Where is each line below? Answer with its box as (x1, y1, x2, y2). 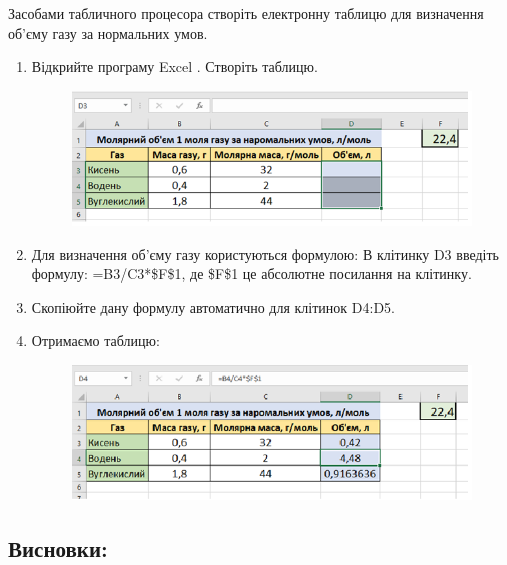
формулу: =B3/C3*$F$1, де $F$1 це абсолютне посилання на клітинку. (31, 263, 472, 284)
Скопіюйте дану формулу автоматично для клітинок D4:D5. (31, 296, 395, 317)
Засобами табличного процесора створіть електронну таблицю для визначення (8, 3, 484, 23)
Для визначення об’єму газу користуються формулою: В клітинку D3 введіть (31, 243, 499, 264)
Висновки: (8, 532, 108, 563)
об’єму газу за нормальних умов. (8, 22, 208, 43)
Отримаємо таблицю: (31, 330, 160, 351)
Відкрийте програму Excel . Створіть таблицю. (31, 56, 318, 77)
